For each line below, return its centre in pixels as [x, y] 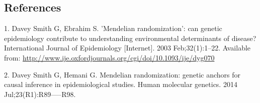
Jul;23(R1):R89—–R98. [40, 94]
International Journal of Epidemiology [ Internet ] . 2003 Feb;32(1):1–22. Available [127, 48]
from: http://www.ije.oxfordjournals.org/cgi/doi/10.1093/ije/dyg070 [109, 57]
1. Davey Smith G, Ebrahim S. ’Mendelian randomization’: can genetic [113, 28]
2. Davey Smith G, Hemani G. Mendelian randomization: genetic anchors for [122, 74]
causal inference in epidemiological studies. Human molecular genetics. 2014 [121, 84]
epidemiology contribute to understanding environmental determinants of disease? [130, 38]
